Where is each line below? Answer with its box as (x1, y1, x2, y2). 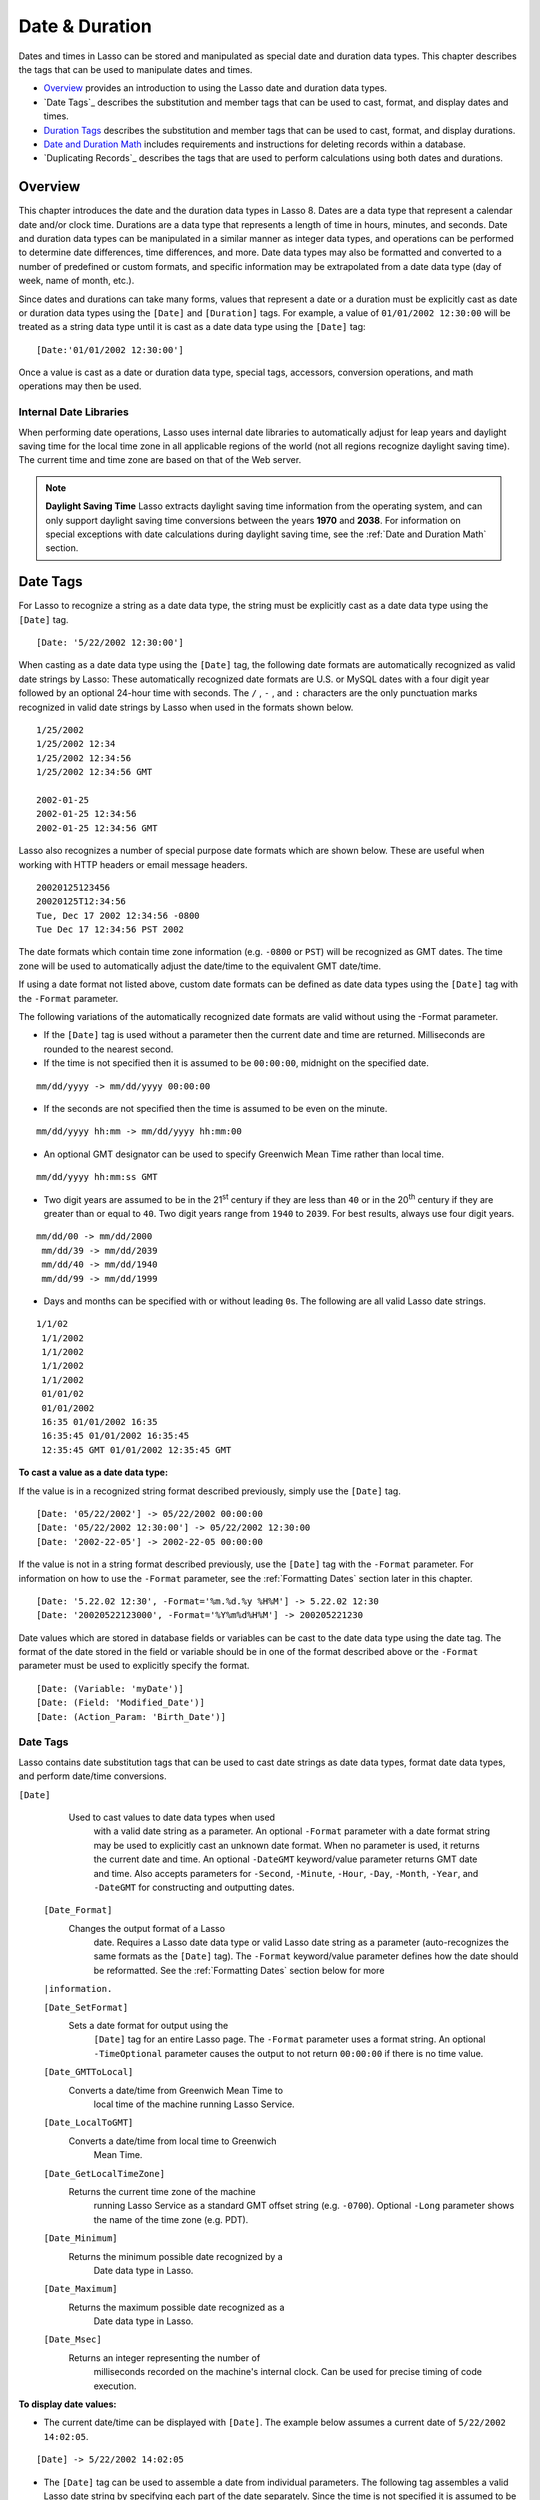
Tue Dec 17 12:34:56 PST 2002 (36, 924, 185, 935)
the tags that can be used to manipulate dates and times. (18, 63, 253, 75)
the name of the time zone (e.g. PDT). (93, 2213, 249, 2225)
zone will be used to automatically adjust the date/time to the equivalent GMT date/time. (18, 960, 382, 972)
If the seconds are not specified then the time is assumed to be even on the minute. (43, 1102, 388, 1114)
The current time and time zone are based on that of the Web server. (18, 454, 302, 466)
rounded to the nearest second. (43, 1043, 174, 1055)
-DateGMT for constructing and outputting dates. (93, 1881, 295, 1893)
